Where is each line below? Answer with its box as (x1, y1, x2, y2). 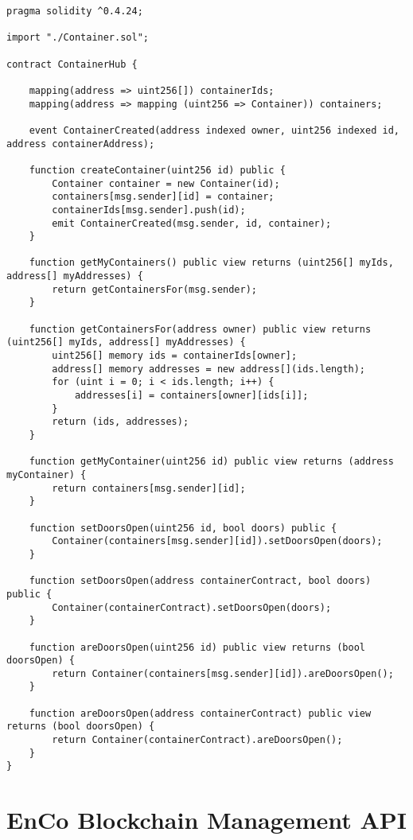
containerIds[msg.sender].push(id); (52, 204, 246, 216)
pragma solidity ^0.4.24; (6, 6, 143, 17)
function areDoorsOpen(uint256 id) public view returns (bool (29, 641, 366, 653)
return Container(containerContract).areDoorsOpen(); (52, 734, 343, 746)
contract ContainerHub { (6, 58, 138, 70)
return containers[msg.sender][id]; (52, 482, 246, 494)
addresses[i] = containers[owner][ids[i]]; (74, 390, 309, 402)
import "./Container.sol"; (6, 32, 149, 44)
